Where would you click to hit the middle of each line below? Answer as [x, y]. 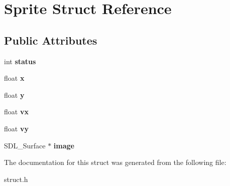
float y [14, 95]
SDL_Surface [25, 145]
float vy [16, 128]
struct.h [16, 179]
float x [14, 78]
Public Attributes [51, 40]
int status [20, 61]
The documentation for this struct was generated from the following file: [115, 162]
